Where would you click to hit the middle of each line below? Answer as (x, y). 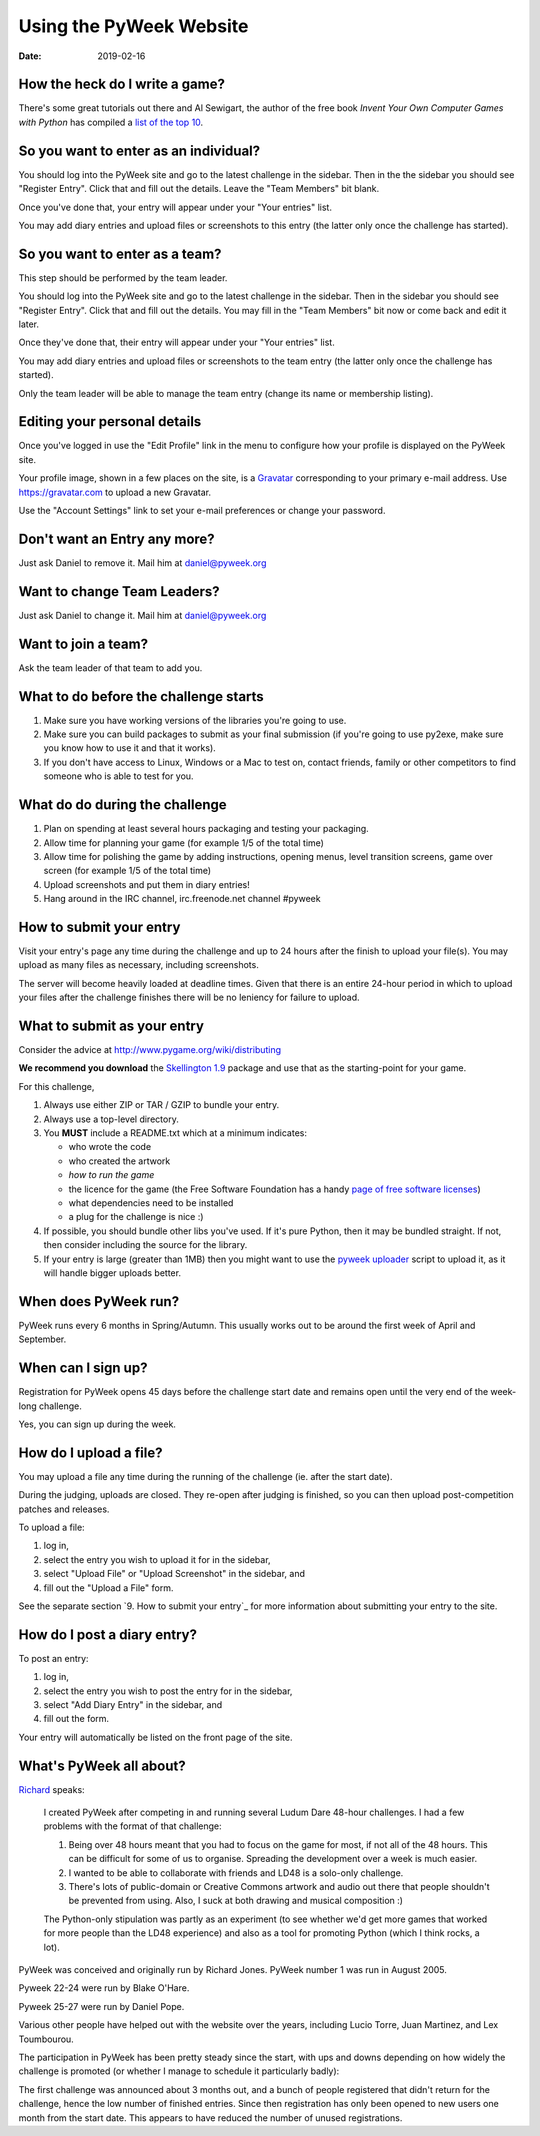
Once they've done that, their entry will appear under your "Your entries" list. (176, 342)
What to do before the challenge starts (141, 696)
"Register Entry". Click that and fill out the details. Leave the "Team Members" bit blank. (199, 189)
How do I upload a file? (90, 1452)
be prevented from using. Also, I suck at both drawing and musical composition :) (236, 1901)
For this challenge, (56, 1086)
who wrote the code (110, 1147)
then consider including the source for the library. (145, 1245)
